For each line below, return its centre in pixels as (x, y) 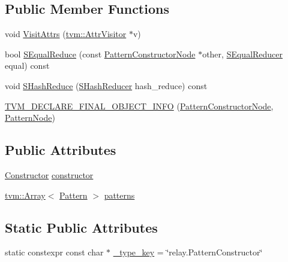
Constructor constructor (49, 174)
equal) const (27, 65)
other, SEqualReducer (243, 54)
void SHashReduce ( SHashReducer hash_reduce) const (106, 85)
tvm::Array (25, 195)
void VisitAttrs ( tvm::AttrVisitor (66, 34)
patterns (119, 195)
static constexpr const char (54, 252)
